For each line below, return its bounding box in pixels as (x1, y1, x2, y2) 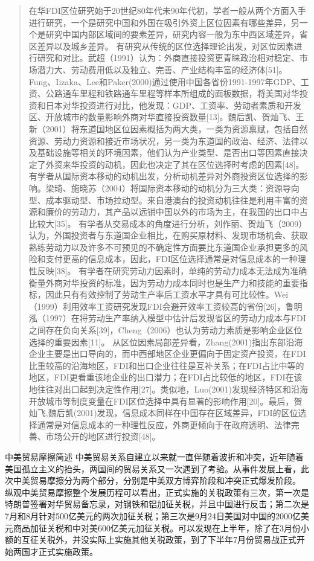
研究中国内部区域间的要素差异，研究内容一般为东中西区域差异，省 (45, 28, 308, 40)
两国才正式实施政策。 (13, 545, 98, 557)
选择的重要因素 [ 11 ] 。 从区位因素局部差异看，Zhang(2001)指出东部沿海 (28, 335, 303, 348)
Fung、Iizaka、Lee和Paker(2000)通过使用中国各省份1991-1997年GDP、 (28, 75, 301, 88)
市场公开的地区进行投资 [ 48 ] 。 (45, 430, 161, 443)
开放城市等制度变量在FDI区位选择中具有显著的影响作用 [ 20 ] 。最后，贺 (28, 394, 303, 407)
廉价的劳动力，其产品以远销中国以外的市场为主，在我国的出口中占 (45, 205, 308, 218)
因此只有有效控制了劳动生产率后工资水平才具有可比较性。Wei (45, 288, 289, 301)
